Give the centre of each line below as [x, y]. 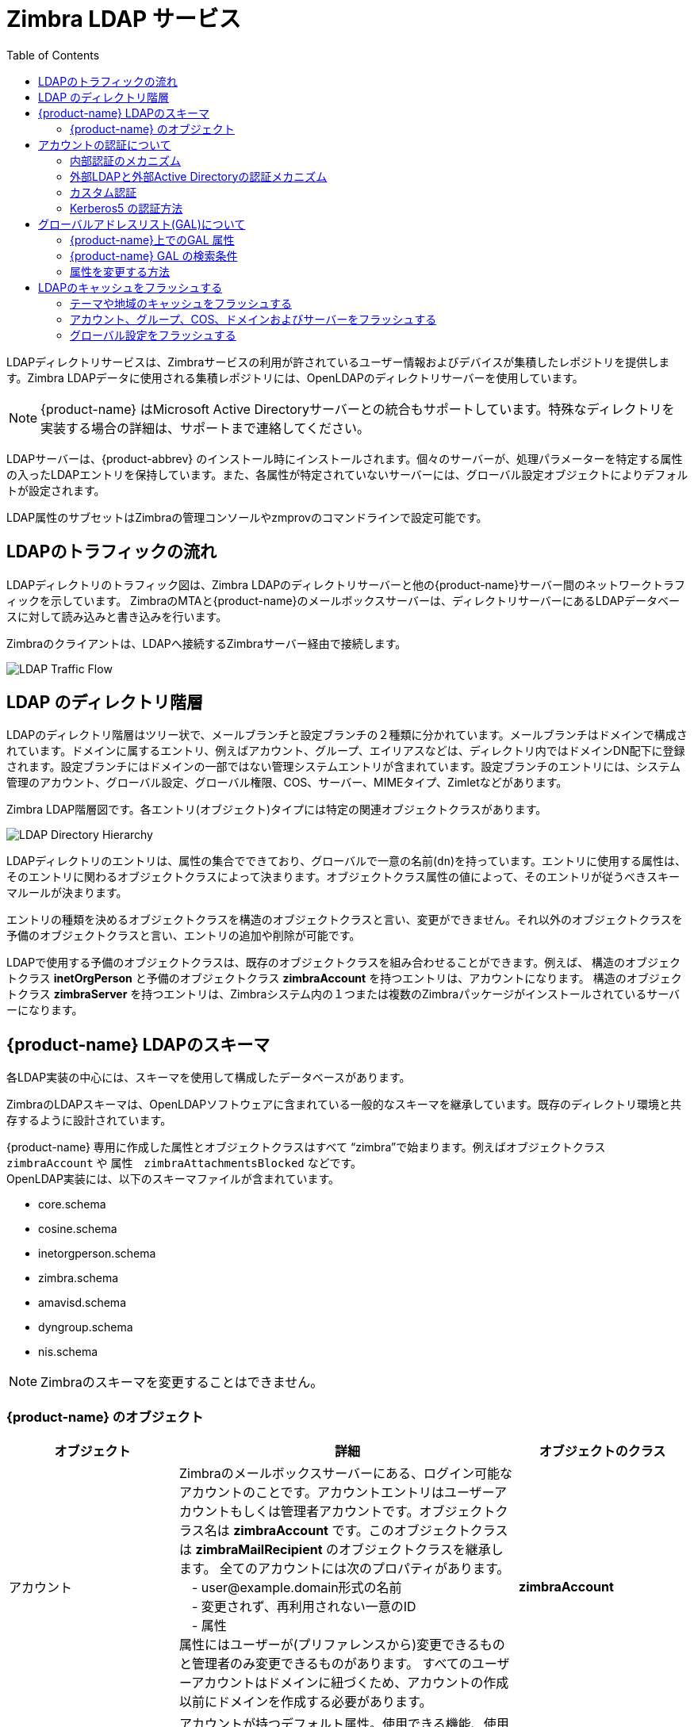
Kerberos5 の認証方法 [127, 208]
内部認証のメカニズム [125, 160]
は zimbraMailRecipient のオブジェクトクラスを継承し [341, 1550]
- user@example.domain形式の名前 [297, 1588]
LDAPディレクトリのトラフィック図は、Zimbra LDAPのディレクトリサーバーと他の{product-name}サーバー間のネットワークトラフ [346, 584]
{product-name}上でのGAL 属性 [152, 239]
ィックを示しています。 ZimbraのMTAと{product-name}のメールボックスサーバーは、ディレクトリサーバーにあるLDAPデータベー [343, 600]
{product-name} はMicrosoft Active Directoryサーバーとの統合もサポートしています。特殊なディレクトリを [358, 409]
